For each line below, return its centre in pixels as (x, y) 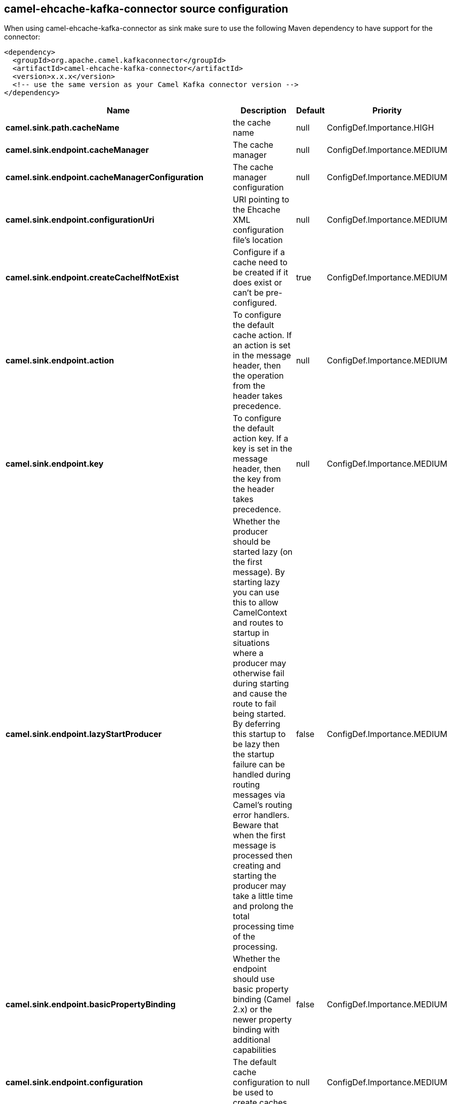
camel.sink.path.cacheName (63, 128)
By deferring (257, 724)
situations (251, 643)
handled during (262, 775)
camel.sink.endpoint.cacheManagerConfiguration (105, 177)
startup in (251, 633)
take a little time (263, 896)
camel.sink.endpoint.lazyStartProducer (84, 734)
